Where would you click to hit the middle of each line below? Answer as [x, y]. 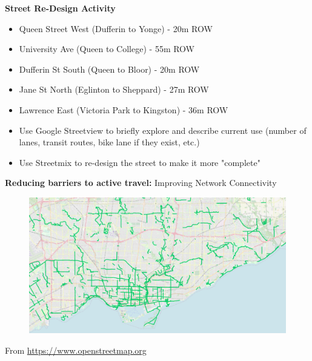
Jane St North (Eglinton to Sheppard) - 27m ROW [114, 89]
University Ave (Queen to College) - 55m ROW [107, 49]
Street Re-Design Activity [60, 8]
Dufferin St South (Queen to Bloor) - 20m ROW [109, 69]
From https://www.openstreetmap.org [76, 350]
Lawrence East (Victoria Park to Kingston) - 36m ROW [124, 109]
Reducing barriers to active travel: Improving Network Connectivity [141, 183]
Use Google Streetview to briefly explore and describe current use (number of [163, 130]
